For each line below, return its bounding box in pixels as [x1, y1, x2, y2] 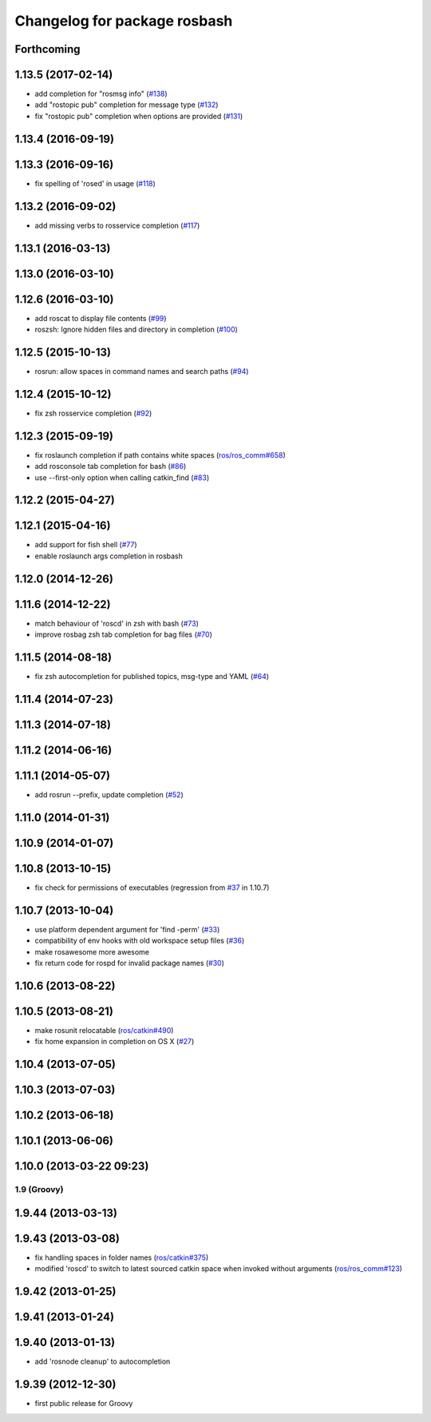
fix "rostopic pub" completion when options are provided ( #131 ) [34, 111, 243, 121]
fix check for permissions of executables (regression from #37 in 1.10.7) [34, 883, 270, 892]
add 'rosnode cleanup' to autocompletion [34, 1356, 171, 1366]
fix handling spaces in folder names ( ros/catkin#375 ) [34, 1253, 209, 1262]
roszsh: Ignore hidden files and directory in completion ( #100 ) [34, 324, 239, 335]
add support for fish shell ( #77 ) [34, 540, 137, 550]
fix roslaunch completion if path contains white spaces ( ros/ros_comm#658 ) [34, 450, 287, 459]
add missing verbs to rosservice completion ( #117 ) [34, 220, 200, 230]
